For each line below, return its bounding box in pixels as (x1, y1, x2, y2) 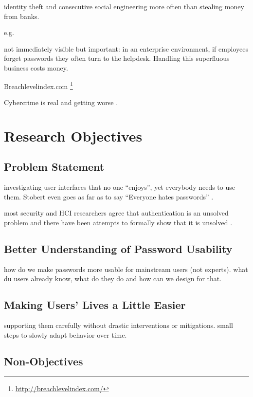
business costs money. (4, 62, 68, 72)
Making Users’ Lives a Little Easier (4, 297, 186, 312)
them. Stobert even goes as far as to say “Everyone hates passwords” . (4, 191, 214, 201)
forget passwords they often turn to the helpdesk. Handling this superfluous (4, 53, 230, 63)
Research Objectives (4, 126, 143, 145)
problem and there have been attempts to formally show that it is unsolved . (4, 217, 233, 227)
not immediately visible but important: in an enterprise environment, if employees (4, 43, 249, 54)
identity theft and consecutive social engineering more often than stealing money (4, 1, 244, 11)
